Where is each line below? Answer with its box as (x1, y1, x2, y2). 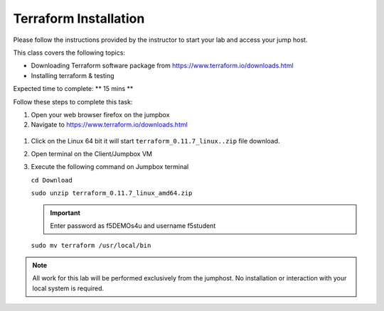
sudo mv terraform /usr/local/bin (31, 241, 151, 250)
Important (50, 208, 81, 217)
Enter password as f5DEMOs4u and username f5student (50, 222, 216, 230)
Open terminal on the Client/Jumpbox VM (31, 150, 153, 158)
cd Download (31, 176, 73, 184)
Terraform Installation (13, 11, 145, 26)
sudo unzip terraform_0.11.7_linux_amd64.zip (31, 189, 193, 197)
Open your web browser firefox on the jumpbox (31, 110, 170, 119)
